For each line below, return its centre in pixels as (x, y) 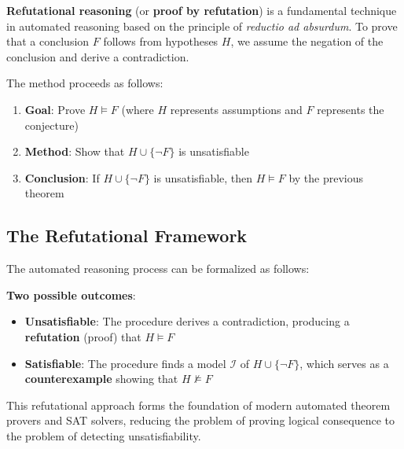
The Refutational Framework (127, 236)
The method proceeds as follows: (85, 83)
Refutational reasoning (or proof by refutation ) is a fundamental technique (202, 10)
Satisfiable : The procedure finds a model (125, 363)
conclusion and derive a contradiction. (98, 56)
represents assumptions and (236, 109)
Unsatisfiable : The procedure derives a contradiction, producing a (187, 321)
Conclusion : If (62, 177)
